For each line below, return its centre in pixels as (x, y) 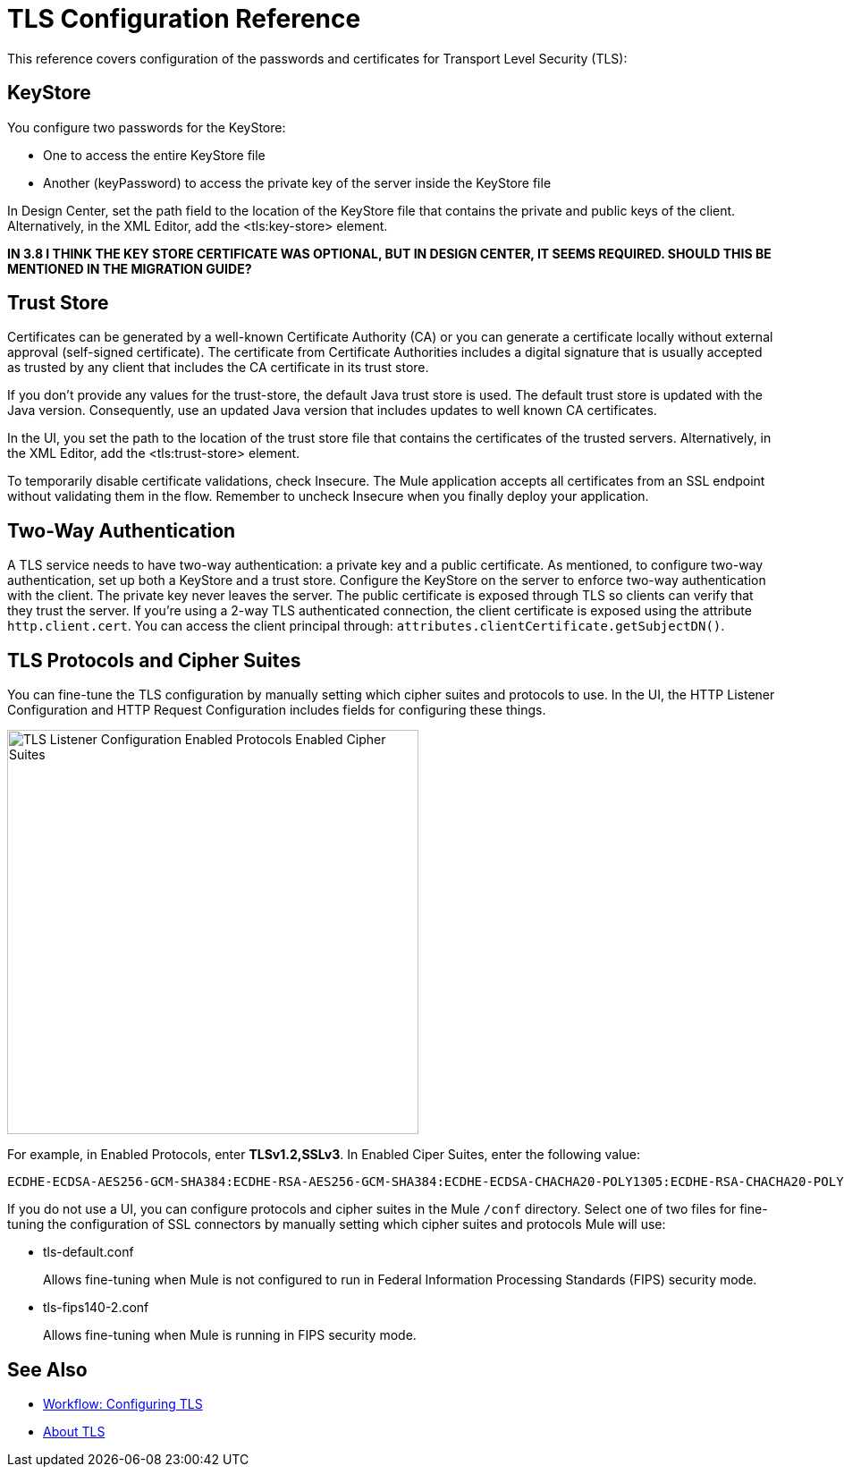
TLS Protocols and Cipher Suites (154, 660)
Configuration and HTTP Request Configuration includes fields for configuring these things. (277, 710)
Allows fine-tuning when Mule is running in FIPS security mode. (230, 1335)
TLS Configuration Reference (184, 19)
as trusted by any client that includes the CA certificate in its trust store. (218, 368)
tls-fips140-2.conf (96, 1308)
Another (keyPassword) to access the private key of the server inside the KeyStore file (297, 182)
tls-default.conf (89, 1252)
